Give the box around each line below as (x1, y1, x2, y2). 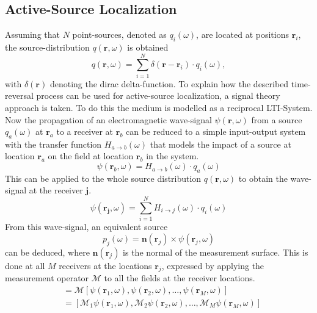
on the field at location (48, 149, 134, 162)
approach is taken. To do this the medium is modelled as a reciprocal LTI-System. (5, 101, 313, 113)
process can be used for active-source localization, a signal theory (36, 89, 280, 102)
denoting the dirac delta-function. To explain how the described (49, 77, 289, 90)
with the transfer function (5, 137, 102, 150)
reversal (5, 89, 34, 102)
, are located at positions (196, 28, 289, 41)
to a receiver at (56, 125, 114, 138)
